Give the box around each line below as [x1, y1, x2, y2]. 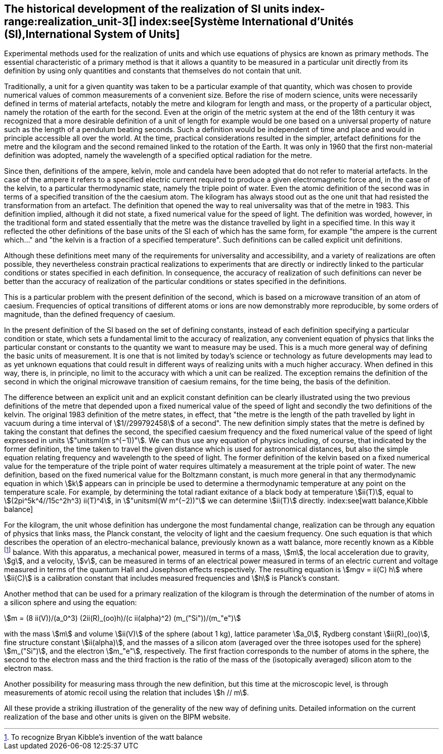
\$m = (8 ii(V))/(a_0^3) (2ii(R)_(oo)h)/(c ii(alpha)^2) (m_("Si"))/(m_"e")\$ [4, 614, 241, 623]
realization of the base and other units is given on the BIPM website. [4, 712, 231, 722]
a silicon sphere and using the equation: [4, 598, 137, 607]
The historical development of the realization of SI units [4, 3, 289, 15]
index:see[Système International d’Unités [139, 15, 354, 28]
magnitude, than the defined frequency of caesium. [4, 310, 175, 319]
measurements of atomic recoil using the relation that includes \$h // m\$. [4, 688, 249, 697]
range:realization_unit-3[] [4, 15, 137, 28]
